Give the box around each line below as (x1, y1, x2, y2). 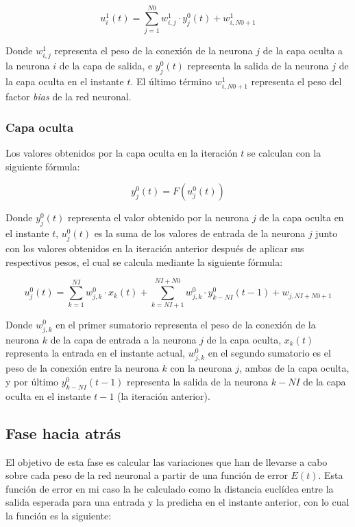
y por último (5, 374, 59, 388)
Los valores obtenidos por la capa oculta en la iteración (5, 146, 238, 160)
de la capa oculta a (262, 43, 343, 58)
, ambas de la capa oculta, (239, 361, 350, 375)
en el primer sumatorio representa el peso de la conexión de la (56, 317, 316, 331)
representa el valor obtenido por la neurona (67, 210, 249, 225)
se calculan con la (247, 146, 321, 160)
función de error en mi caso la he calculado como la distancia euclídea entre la (5, 481, 334, 495)
